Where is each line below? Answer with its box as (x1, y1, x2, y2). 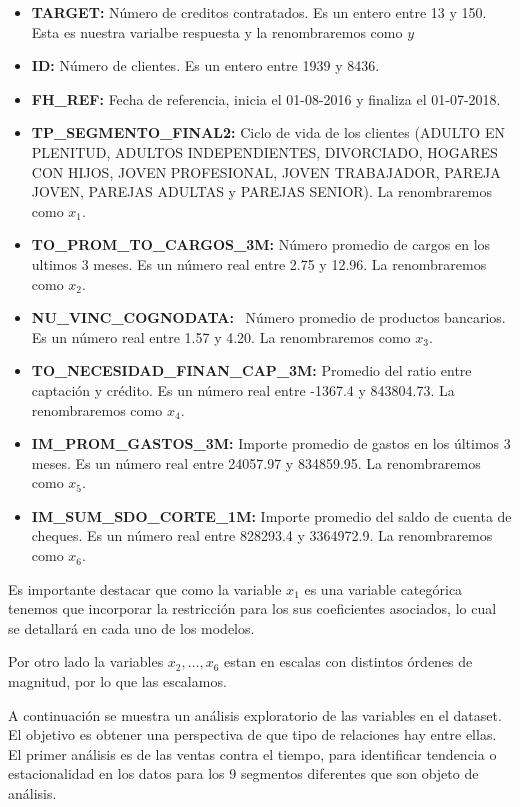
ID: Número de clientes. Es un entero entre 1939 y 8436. (31, 55, 380, 76)
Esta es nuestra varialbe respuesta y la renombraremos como (31, 21, 403, 42)
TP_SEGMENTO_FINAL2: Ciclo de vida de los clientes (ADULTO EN (31, 122, 505, 143)
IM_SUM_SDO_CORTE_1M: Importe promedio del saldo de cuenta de (31, 505, 512, 526)
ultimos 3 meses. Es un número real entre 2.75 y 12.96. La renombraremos (31, 253, 487, 274)
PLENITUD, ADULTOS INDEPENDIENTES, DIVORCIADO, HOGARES (31, 141, 498, 162)
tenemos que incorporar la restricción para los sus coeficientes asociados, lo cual (8, 598, 497, 619)
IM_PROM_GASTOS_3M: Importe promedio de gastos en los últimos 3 (31, 433, 511, 454)
